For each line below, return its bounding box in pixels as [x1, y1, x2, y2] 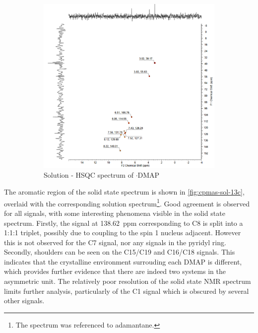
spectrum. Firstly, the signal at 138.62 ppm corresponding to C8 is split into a [4, 217, 243, 228]
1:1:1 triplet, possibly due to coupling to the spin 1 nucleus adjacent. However [4, 227, 241, 238]
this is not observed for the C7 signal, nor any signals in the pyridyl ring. [4, 237, 226, 247]
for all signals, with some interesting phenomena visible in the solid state [4, 207, 225, 218]
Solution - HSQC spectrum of [44, 170, 133, 180]
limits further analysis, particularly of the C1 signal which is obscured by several [4, 285, 249, 296]
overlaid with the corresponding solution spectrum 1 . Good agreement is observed [4, 197, 250, 208]
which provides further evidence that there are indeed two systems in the [4, 266, 226, 276]
